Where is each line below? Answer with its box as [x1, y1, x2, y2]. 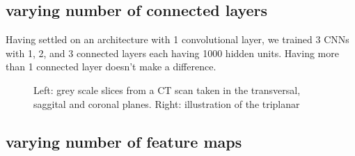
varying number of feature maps [6, 130, 242, 152]
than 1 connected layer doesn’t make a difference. [6, 59, 216, 74]
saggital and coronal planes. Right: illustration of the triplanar [33, 96, 300, 111]
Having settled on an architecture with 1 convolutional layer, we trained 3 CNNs [6, 32, 349, 47]
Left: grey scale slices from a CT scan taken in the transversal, [33, 82, 301, 97]
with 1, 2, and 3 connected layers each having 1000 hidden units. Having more [6, 45, 339, 60]
